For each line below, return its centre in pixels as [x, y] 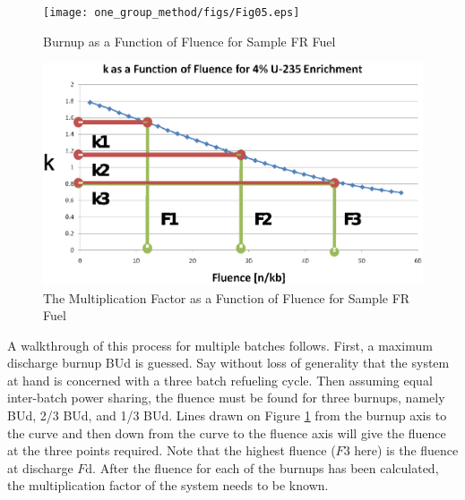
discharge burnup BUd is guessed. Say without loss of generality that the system [228, 363]
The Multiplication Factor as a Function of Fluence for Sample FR [227, 297]
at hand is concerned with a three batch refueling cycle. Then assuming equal [220, 380]
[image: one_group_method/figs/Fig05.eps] [172, 13]
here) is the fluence [406, 450]
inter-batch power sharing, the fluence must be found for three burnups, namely [226, 398]
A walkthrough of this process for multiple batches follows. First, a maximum [220, 345]
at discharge [40, 467]
